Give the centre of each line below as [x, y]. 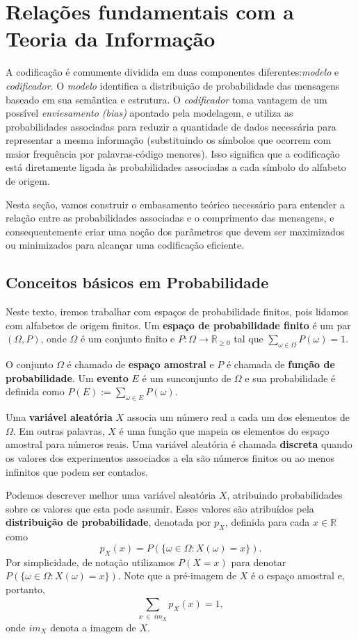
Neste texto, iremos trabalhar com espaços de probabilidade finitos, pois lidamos [177, 312]
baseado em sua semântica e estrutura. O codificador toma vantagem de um [166, 99]
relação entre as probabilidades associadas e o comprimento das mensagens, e [170, 218]
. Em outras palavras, [59, 430]
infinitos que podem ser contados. [77, 471]
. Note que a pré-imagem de [177, 575]
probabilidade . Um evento [67, 377]
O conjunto [30, 364]
